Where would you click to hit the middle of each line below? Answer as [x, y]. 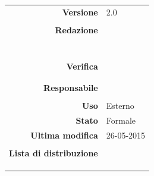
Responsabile [71, 87]
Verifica [82, 66]
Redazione [76, 29]
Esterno [120, 105]
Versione [80, 12]
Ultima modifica [64, 135]
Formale [121, 120]
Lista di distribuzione [54, 153]
